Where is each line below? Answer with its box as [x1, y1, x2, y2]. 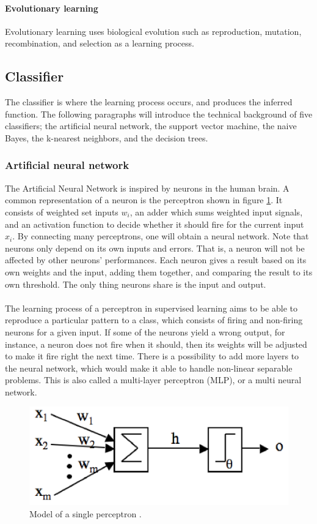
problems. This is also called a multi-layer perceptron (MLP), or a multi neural [5, 373, 302, 386]
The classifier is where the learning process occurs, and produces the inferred [5, 95, 293, 108]
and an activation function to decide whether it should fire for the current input [5, 217, 304, 230]
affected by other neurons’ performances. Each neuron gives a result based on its [5, 253, 307, 266]
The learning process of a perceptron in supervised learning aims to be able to [5, 301, 297, 314]
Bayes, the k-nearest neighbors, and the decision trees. [5, 131, 208, 144]
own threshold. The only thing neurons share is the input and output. [5, 277, 266, 290]
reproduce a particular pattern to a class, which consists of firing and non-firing [5, 313, 303, 326]
